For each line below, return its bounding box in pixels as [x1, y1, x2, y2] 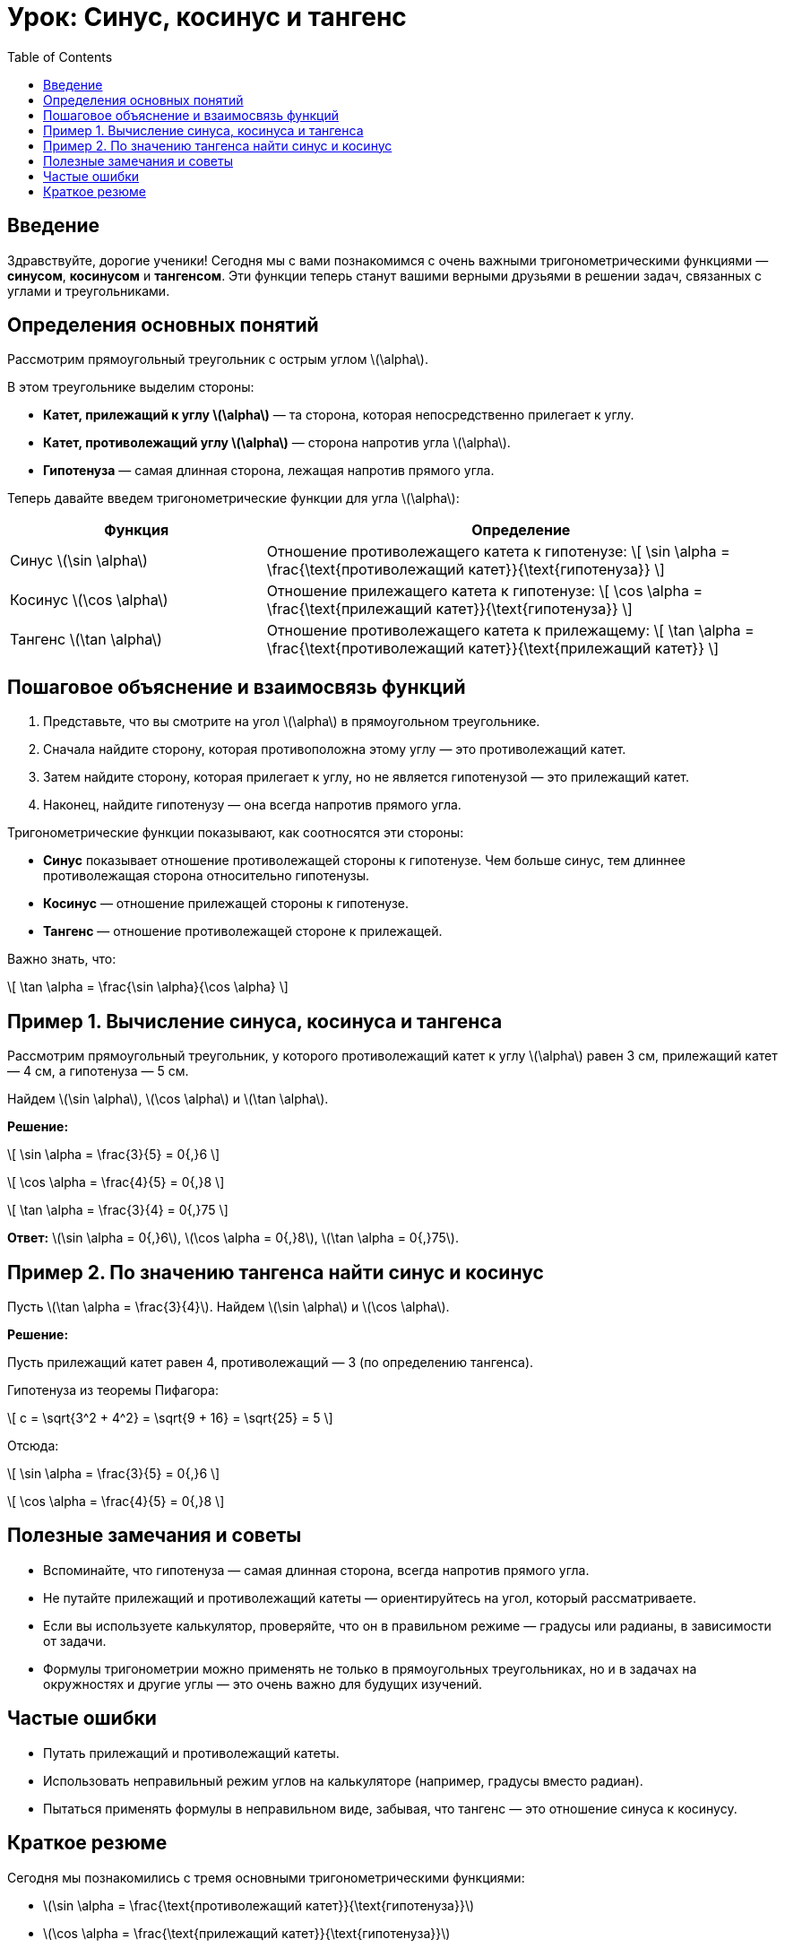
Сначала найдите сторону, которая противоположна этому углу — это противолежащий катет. [43, 741, 626, 758]
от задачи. [43, 1632, 107, 1649]
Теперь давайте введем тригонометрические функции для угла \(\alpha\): [7, 490, 460, 506]
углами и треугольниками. [7, 282, 170, 299]
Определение [471, 521, 571, 540]
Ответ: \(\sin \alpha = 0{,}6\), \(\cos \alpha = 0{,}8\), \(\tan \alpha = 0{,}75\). [7, 1230, 459, 1246]
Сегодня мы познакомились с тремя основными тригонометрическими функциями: [7, 1869, 525, 1885]
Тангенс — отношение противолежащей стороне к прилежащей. [43, 923, 443, 939]
